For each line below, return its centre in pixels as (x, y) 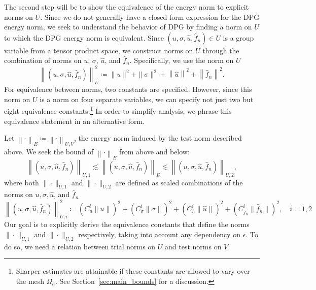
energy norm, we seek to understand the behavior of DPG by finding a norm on (128, 27)
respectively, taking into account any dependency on (160, 234)
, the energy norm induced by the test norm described (158, 138)
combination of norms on (43, 60)
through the (221, 50)
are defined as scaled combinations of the (179, 182)
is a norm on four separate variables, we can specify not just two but (147, 99)
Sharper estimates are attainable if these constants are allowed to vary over (133, 271)
